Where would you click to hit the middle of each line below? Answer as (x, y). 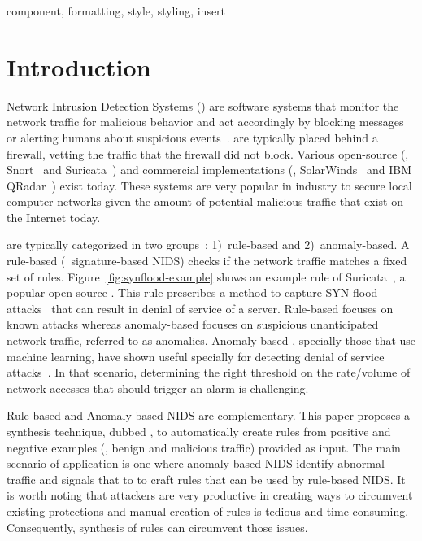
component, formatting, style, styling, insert (116, 11)
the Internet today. (54, 217)
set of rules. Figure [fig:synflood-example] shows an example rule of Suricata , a (206, 276)
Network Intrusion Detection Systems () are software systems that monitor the (203, 105)
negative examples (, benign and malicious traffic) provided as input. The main (204, 447)
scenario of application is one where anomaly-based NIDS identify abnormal (196, 463)
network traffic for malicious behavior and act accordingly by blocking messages (205, 122)
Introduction (79, 66)
